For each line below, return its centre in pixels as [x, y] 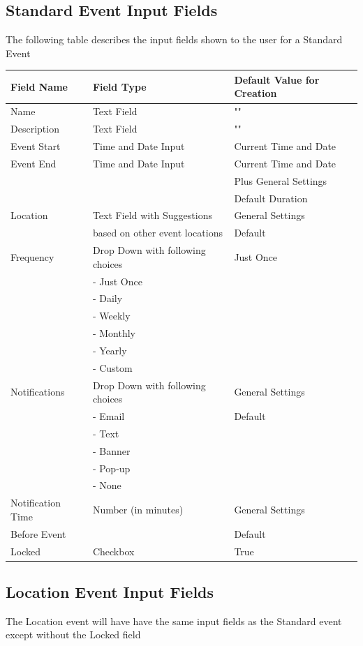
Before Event [38, 533]
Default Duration [271, 198]
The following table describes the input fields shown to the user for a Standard [174, 39]
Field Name [39, 86]
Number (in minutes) [138, 510]
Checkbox [113, 551]
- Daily [108, 298]
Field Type [119, 86]
